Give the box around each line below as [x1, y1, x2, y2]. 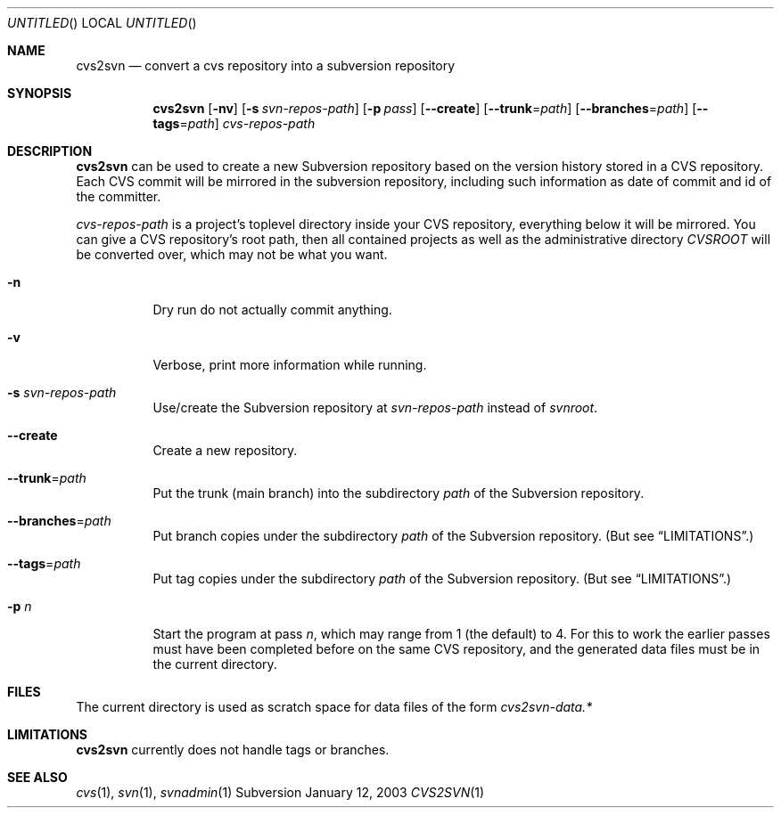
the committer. [76, 189, 161, 204]
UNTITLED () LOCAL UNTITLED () [7, 15, 197, 30]
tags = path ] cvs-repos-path [152, 116, 316, 131]
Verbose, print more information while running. [152, 357, 427, 372]
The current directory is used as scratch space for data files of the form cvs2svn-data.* [76, 699, 593, 714]
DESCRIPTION [7, 143, 93, 159]
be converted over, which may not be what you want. [76, 247, 388, 262]
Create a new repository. [152, 443, 298, 458]
